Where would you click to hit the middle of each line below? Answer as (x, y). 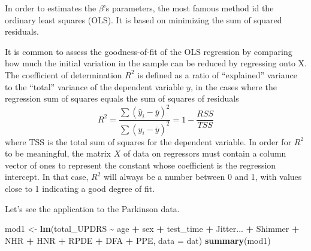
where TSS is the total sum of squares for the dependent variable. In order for (148, 141)
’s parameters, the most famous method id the (188, 8)
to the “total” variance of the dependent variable (94, 86)
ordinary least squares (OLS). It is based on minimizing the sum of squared (144, 19)
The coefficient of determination (64, 74)
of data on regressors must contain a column (205, 153)
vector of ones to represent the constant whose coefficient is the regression (141, 165)
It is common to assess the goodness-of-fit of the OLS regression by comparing (149, 51)
